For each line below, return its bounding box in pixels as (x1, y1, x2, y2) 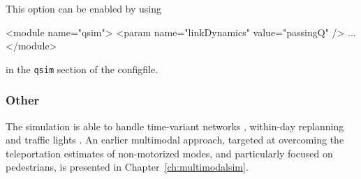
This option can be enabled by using (6, 1, 162, 15)
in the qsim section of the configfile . (6, 61, 159, 76)
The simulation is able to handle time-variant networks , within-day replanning (6, 118, 344, 133)
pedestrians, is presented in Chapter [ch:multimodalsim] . (6, 159, 249, 174)
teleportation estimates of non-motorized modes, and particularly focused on (6, 146, 333, 160)
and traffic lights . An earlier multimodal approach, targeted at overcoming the (6, 132, 344, 147)
